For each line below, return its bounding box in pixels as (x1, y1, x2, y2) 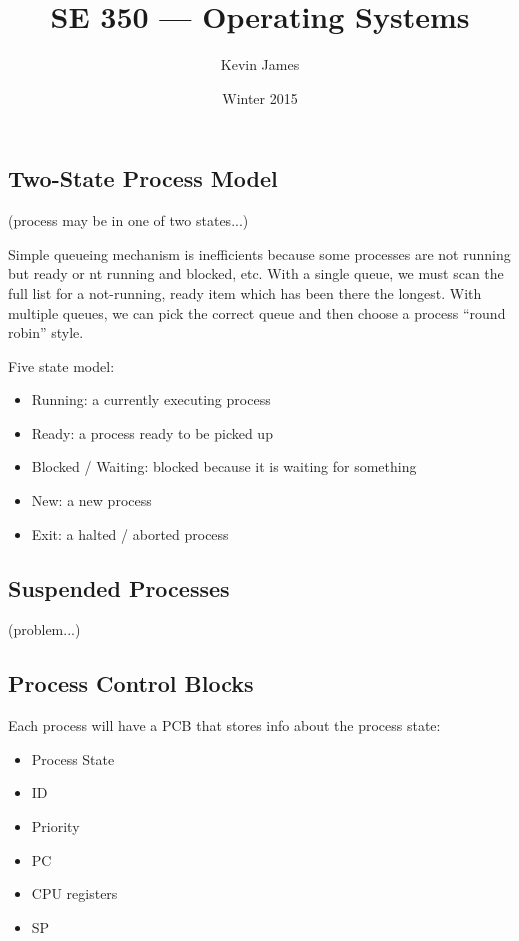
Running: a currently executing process (31, 389, 271, 410)
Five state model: (8, 355, 115, 376)
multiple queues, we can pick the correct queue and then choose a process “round (8, 302, 506, 323)
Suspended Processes (8, 572, 230, 603)
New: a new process (31, 490, 152, 511)
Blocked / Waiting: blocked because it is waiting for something (31, 456, 417, 477)
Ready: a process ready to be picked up (31, 422, 273, 443)
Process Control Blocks (8, 668, 254, 699)
